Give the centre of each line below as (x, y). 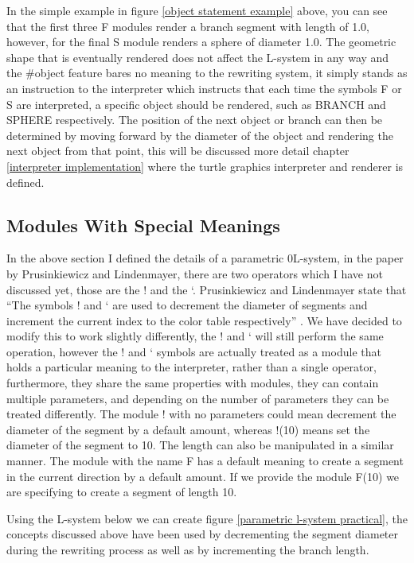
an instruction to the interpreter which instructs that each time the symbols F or (204, 88)
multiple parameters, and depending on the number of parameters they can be (198, 398)
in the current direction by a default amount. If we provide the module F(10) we (203, 476)
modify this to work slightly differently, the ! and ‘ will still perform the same (195, 336)
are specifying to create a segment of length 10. (122, 492)
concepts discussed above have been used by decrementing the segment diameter (203, 534)
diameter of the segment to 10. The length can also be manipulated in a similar (200, 445)
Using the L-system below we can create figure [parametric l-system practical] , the (207, 518)
